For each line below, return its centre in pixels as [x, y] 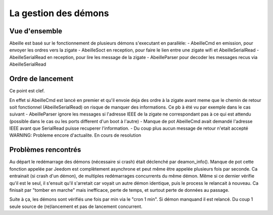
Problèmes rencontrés [45, 150]
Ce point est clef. [27, 91]
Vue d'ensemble [36, 31]
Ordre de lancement [41, 79]
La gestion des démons [59, 13]
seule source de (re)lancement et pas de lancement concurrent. [76, 206]
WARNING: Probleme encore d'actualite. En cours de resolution [75, 135]
